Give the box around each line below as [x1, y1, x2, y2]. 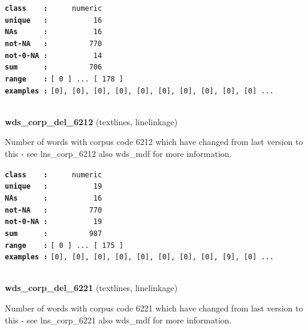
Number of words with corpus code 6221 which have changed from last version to [5, 302, 303, 314]
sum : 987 [5, 229, 102, 238]
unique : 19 [5, 182, 102, 191]
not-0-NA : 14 [5, 51, 102, 60]
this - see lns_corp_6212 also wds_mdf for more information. [5, 147, 232, 160]
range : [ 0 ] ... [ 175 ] [5, 241, 124, 250]
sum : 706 [5, 63, 102, 72]
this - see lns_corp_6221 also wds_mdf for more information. [5, 313, 232, 326]
